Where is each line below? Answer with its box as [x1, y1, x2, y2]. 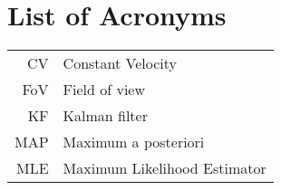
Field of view [63, 79, 146, 100]
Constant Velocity [63, 52, 178, 74]
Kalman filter [63, 105, 148, 127]
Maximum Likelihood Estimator [63, 157, 266, 179]
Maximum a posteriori [63, 131, 205, 153]
